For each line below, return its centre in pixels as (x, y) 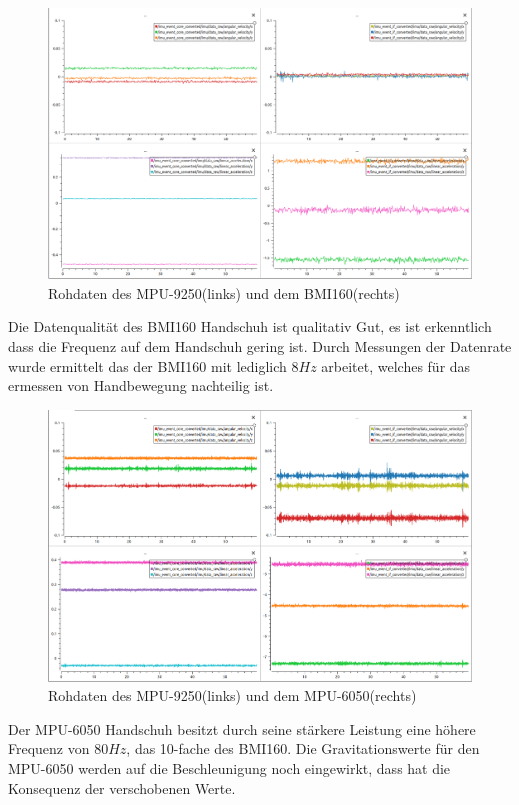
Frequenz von (49, 748)
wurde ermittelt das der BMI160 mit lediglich (147, 365)
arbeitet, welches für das (396, 365)
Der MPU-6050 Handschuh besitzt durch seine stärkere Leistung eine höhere (242, 728)
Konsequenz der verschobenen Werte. (122, 787)
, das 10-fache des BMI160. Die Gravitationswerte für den (303, 748)
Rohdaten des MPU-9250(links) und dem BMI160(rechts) (224, 292)
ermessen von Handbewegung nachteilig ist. (141, 385)
